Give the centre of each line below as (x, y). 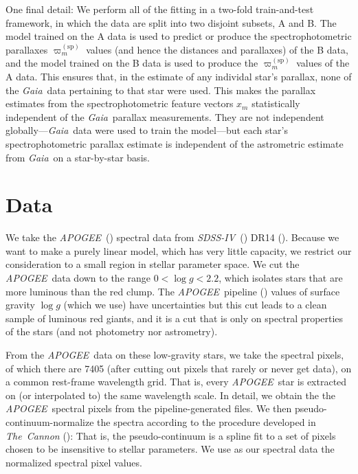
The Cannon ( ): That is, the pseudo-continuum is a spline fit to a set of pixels (171, 435)
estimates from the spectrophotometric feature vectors (120, 103)
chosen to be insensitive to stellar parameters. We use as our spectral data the (170, 449)
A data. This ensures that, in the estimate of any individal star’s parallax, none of (179, 76)
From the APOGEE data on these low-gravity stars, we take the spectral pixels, (175, 354)
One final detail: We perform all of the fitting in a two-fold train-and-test (160, 9)
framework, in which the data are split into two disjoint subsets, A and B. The (171, 22)
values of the (323, 63)
